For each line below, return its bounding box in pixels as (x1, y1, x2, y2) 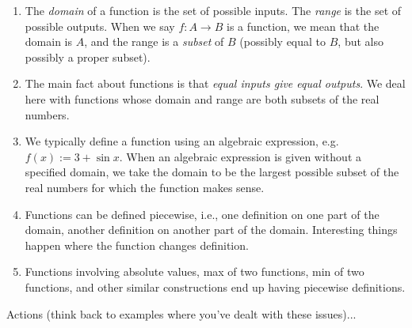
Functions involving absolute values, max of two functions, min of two (25, 263, 364, 280)
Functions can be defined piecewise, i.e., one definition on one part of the (25, 205, 380, 222)
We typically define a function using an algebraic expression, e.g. (25, 133, 339, 149)
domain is (25, 33, 72, 50)
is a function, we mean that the (227, 17, 380, 34)
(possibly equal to (239, 33, 326, 50)
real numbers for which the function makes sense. (25, 179, 265, 195)
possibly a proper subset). (25, 48, 151, 65)
